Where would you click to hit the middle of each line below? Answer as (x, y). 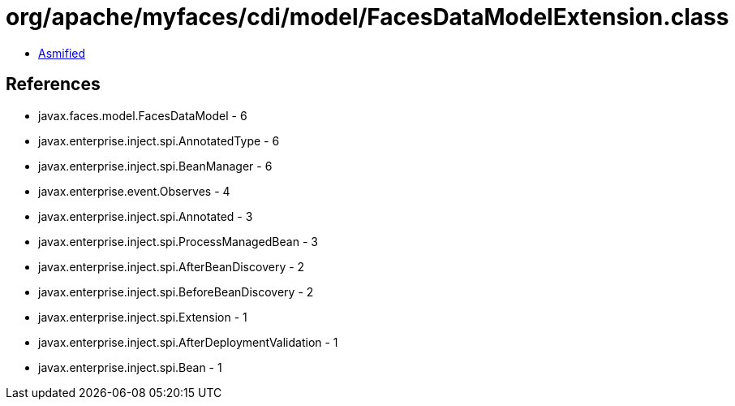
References (53, 84)
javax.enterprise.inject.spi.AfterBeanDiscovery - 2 (172, 266)
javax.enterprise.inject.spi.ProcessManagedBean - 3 (178, 241)
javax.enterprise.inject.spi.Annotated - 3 (146, 216)
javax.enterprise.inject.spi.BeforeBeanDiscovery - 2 (176, 292)
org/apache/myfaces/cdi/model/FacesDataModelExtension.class (367, 17)
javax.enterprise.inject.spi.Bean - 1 (130, 367)
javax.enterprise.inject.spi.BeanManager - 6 (155, 166)
